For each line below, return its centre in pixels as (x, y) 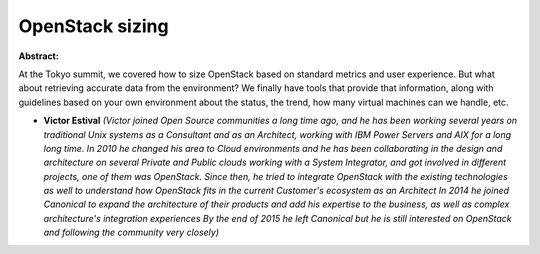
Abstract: (38, 56)
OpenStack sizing (93, 26)
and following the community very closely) (131, 232)
